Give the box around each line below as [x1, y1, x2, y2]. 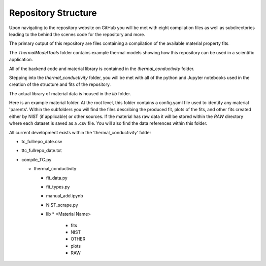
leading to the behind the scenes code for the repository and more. [9, 31, 145, 37]
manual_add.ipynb [46, 193, 83, 199]
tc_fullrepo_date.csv [21, 139, 63, 145]
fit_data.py [46, 175, 67, 181]
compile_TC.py [21, 156, 52, 162]
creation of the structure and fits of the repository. [9, 81, 111, 87]
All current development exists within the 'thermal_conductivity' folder [9, 129, 151, 135]
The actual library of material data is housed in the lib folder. [9, 90, 132, 96]
